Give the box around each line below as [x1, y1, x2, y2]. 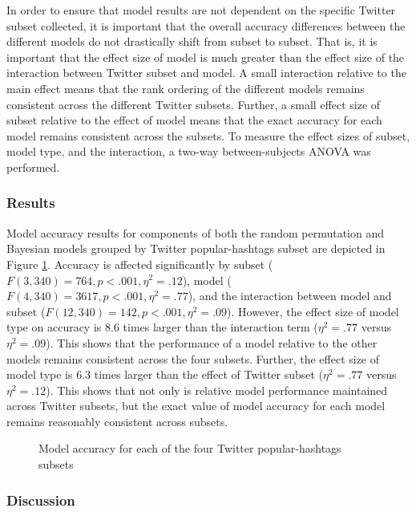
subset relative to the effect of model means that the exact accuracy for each [6, 112, 382, 128]
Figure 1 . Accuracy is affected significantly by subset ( [6, 255, 273, 272]
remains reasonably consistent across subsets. [6, 412, 228, 429]
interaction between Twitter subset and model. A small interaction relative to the [6, 64, 406, 81]
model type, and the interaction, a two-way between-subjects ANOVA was [6, 143, 371, 160]
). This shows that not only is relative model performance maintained [46, 381, 388, 398]
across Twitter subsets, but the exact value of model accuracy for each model [6, 397, 386, 414]
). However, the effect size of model [227, 303, 399, 319]
